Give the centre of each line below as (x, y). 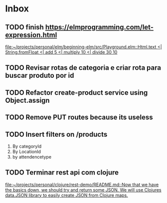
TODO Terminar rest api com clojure (62, 173)
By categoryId (27, 146)
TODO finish (24, 27)
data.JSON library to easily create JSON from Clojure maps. (67, 195)
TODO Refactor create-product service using (77, 93)
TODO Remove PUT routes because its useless (79, 117)
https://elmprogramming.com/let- (99, 27)
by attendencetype (32, 157)
